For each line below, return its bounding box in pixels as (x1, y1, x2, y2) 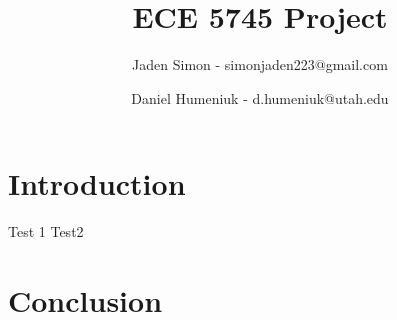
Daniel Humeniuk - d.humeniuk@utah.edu (131, 87, 389, 108)
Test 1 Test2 (8, 221, 84, 242)
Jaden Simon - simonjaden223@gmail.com (132, 54, 388, 75)
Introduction (8, 163, 186, 204)
